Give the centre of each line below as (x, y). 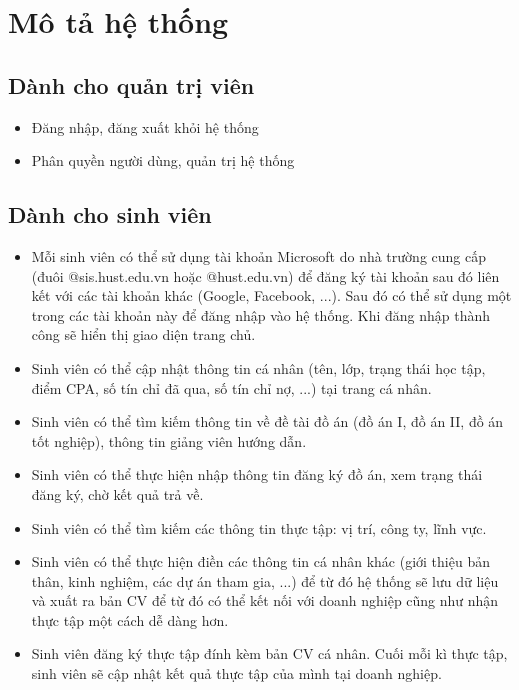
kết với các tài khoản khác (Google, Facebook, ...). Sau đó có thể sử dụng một (271, 295)
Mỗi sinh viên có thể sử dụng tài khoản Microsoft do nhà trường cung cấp (258, 255)
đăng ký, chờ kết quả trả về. (117, 493)
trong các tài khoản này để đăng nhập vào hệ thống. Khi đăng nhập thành (261, 314)
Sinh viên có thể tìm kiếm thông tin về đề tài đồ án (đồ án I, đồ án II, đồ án (267, 421)
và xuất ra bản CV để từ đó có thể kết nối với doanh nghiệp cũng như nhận (265, 600)
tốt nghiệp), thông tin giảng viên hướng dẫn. (169, 440)
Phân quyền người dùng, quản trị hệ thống (163, 160)
